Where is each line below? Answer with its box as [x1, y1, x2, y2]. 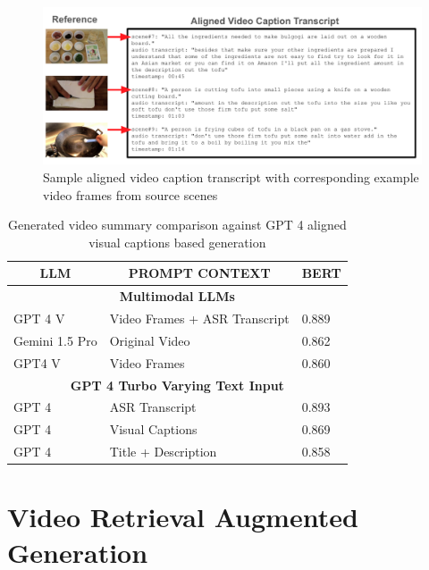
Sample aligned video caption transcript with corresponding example [43, 167, 419, 186]
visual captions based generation [88, 232, 266, 251]
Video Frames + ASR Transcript [109, 309, 290, 328]
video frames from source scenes [43, 185, 218, 204]
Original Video [109, 331, 190, 349]
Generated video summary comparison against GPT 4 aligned [7, 215, 347, 234]
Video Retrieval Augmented [7, 499, 358, 535]
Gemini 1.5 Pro [13, 331, 97, 349]
